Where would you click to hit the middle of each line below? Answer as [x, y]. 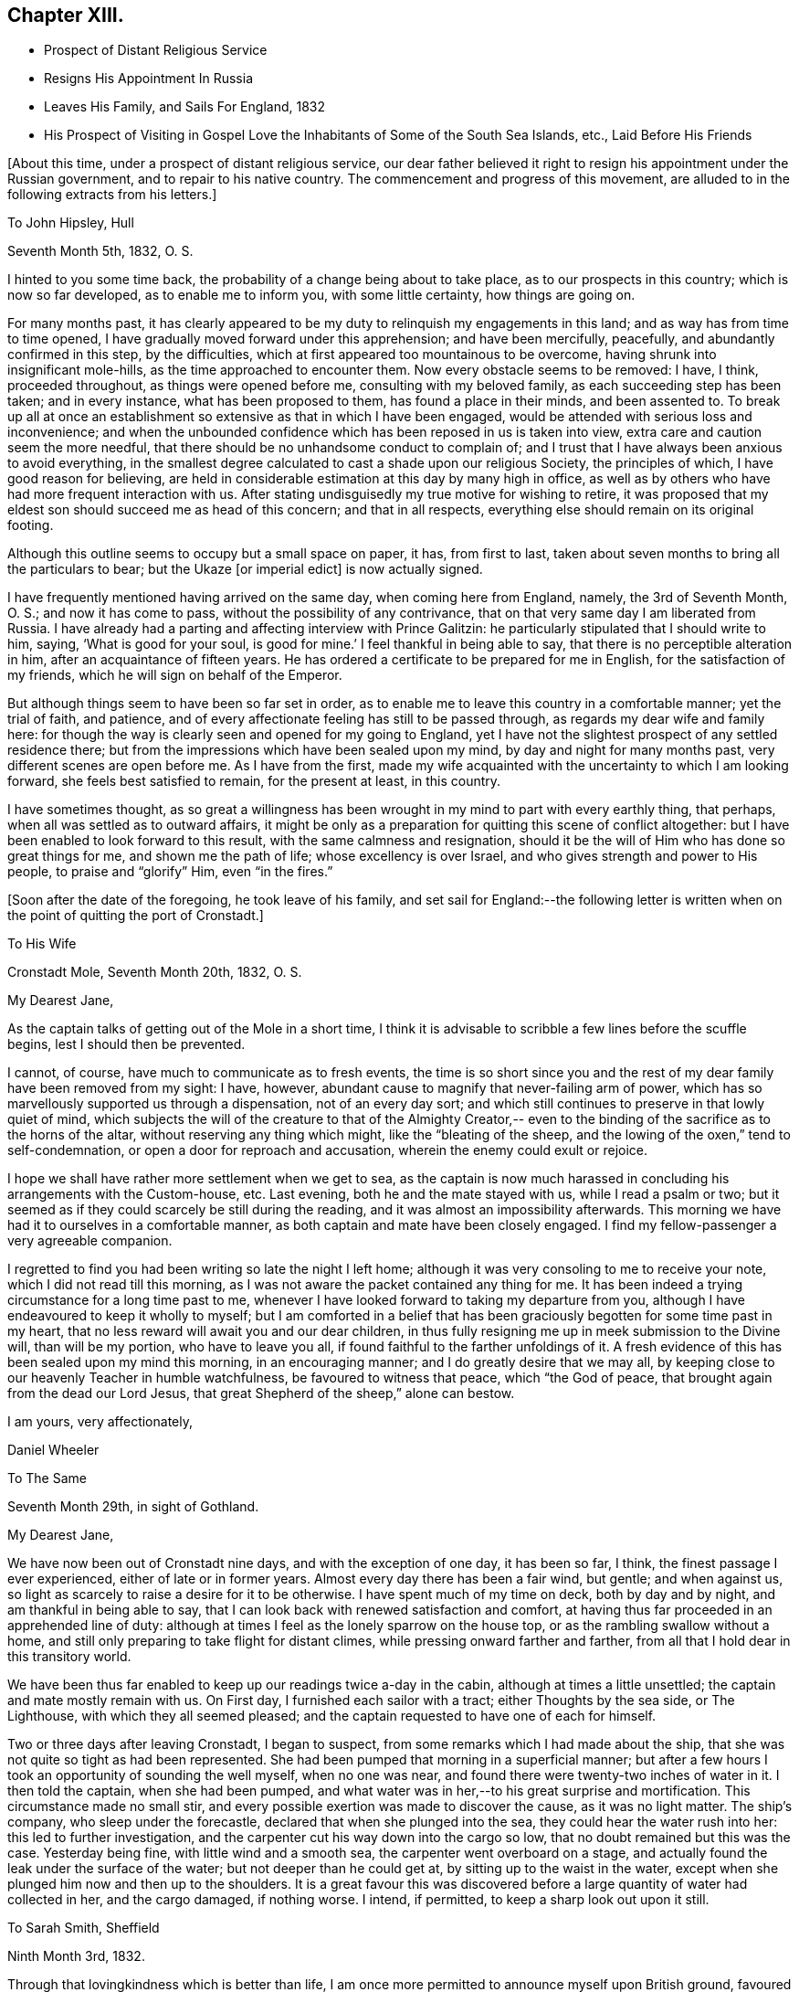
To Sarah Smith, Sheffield [84, 1928]
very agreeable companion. [90, 1241]
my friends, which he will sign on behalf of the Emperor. [175, 675]
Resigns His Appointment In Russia [148, 79]
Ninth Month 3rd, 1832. [76, 1956]
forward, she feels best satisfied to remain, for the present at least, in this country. [254, 781]
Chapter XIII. [66, 15]
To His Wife [42, 944]
